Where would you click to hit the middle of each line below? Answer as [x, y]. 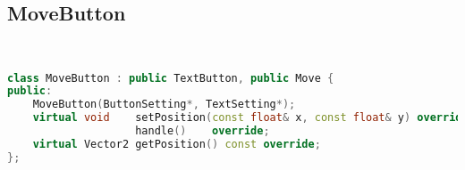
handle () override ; [203, 131]
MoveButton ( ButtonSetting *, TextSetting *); [164, 105]
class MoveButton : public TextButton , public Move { [171, 78]
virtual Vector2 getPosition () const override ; [177, 144]
